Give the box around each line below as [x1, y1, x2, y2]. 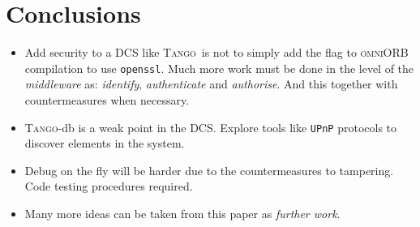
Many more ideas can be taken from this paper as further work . [24, 205, 341, 221]
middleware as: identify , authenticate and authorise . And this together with [24, 75, 398, 92]
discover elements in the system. [24, 135, 185, 152]
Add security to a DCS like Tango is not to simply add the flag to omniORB [24, 44, 409, 61]
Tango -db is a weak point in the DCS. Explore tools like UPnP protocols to [24, 118, 397, 135]
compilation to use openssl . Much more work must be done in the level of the [24, 59, 414, 76]
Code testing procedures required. [24, 178, 193, 195]
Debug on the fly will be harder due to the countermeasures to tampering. [24, 161, 394, 178]
